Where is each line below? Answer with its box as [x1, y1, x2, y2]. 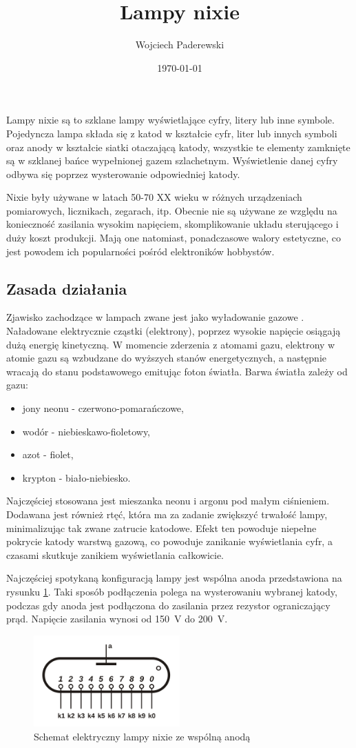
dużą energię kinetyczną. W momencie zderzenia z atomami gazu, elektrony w [6, 337, 335, 351]
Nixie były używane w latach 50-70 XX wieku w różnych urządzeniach [6, 190, 302, 204]
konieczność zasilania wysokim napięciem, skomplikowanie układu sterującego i [6, 217, 339, 231]
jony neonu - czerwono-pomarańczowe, [22, 401, 184, 415]
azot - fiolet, [22, 447, 74, 462]
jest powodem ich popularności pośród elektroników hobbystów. [6, 244, 275, 258]
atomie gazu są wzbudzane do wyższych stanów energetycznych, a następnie [6, 351, 326, 365]
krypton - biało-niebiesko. [22, 470, 131, 484]
